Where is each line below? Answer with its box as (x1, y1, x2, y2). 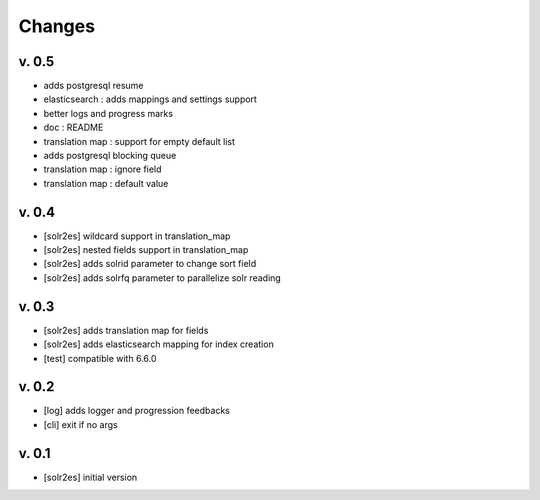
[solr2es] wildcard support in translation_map (43, 230, 231, 242)
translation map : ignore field (43, 163, 162, 175)
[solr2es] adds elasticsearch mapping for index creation (43, 338, 274, 350)
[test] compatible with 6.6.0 (43, 352, 157, 364)
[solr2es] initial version (43, 471, 138, 483)
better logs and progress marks (43, 107, 174, 119)
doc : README (43, 121, 104, 134)
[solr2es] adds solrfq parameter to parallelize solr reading (43, 271, 282, 284)
